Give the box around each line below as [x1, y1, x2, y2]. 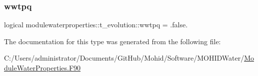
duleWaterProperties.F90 [4, 63, 81, 73]
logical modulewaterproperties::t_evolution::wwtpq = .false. [4, 19, 188, 30]
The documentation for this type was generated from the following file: [4, 36, 221, 46]
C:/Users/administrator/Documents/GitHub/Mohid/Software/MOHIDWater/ [4, 53, 244, 63]
